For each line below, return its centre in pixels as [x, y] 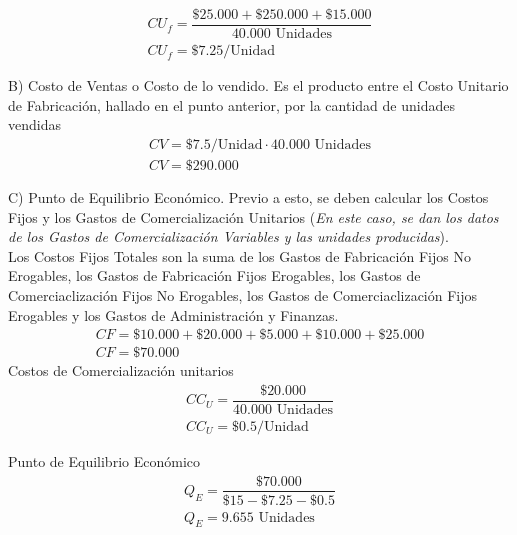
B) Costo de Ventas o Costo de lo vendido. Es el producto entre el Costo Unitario [258, 85]
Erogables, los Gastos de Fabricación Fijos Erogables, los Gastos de [214, 275]
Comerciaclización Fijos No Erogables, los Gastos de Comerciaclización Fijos [243, 294]
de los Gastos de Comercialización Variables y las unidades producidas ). [228, 236]
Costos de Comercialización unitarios [121, 370]
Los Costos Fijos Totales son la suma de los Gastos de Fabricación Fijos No [239, 255]
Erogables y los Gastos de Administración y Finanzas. [173, 314]
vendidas [34, 124]
